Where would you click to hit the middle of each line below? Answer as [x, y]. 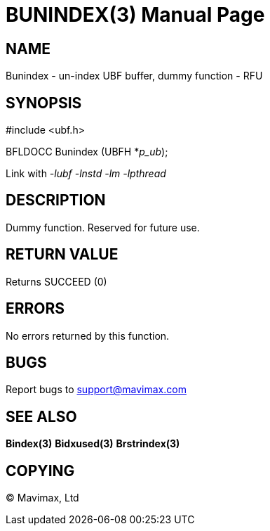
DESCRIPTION [56, 200]
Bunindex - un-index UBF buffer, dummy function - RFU [134, 76]
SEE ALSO [41, 416]
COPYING [40, 471]
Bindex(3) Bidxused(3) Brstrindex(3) [93, 444]
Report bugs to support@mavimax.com [96, 390]
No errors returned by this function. [88, 335]
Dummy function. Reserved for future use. [103, 227]
